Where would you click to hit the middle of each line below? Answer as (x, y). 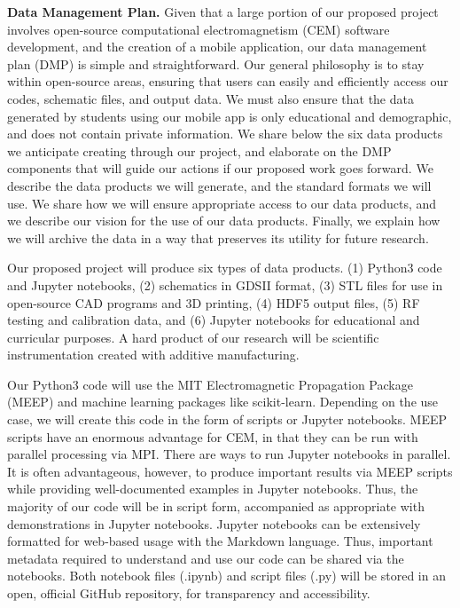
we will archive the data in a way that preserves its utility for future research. (218, 237)
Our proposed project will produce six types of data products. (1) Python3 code (225, 268)
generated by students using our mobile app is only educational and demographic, (230, 116)
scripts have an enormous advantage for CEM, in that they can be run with (213, 436)
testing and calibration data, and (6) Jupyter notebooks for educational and (214, 320)
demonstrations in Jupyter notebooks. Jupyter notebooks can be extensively (214, 523)
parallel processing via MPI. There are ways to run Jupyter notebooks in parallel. (229, 454)
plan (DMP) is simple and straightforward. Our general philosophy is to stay (216, 63)
